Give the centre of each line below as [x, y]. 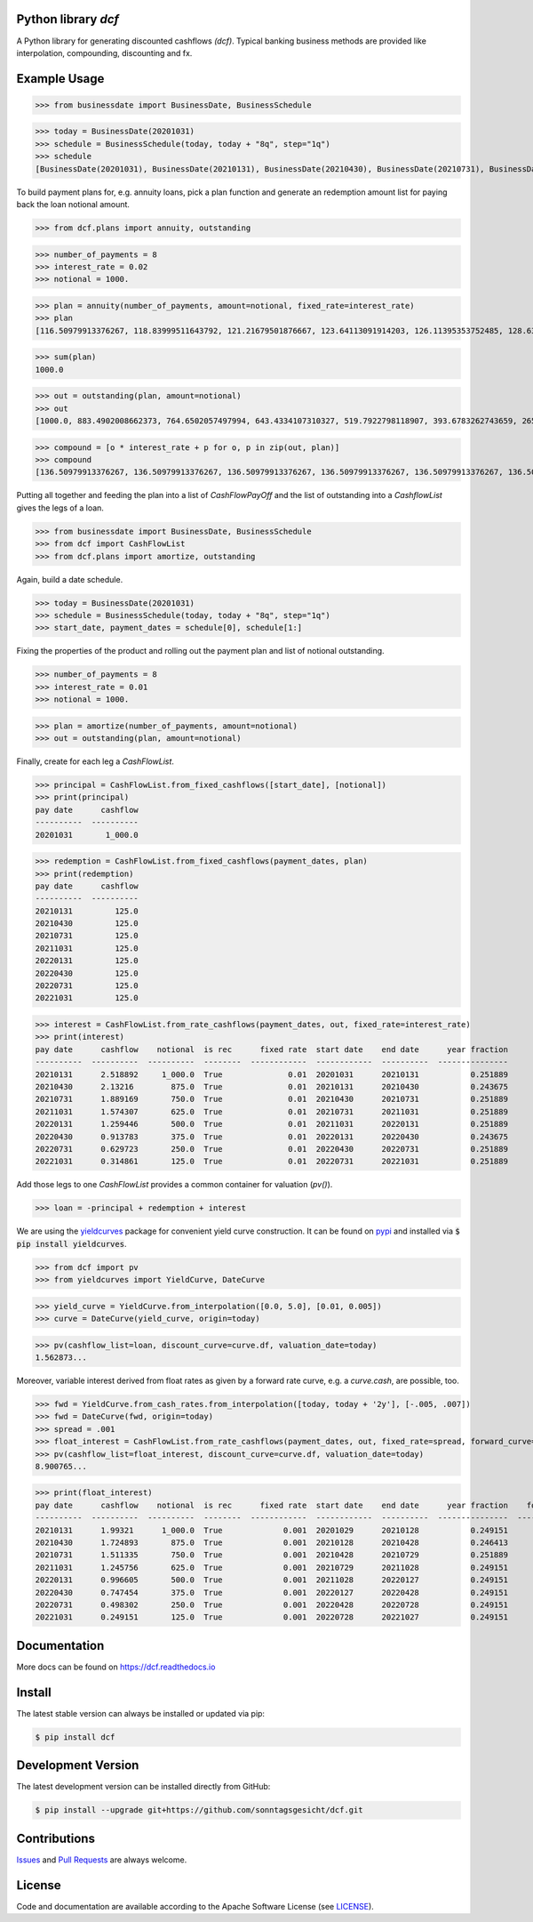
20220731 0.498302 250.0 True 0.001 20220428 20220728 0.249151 [271, 1604]
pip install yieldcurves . [72, 1243]
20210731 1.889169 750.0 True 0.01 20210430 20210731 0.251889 [271, 1099]
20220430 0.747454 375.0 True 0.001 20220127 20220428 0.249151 [271, 1592]
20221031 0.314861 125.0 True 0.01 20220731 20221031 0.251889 [271, 1162]
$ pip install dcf [75, 1737]
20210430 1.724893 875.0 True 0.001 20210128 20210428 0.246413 [271, 1543]
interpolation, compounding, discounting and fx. [104, 52]
